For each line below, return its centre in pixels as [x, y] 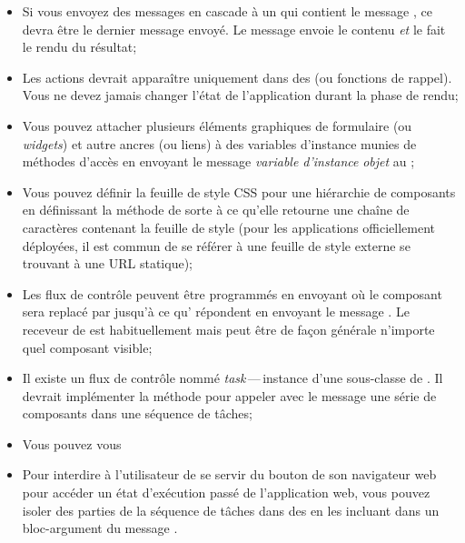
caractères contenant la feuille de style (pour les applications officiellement [229, 227]
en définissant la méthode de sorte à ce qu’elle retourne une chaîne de [216, 210]
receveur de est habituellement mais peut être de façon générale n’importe [228, 329]
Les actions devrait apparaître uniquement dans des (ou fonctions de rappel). [237, 77]
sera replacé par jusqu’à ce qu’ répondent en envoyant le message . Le [216, 312]
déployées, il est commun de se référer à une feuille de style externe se [216, 245]
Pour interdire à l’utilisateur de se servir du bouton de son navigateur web [229, 474]
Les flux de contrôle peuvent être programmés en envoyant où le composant [232, 293]
